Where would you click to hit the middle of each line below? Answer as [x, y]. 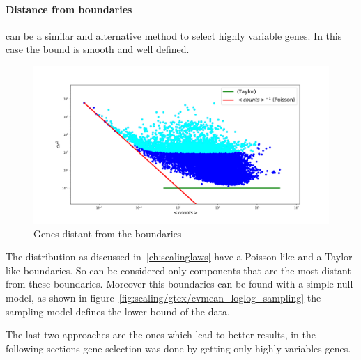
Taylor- [340, 257]
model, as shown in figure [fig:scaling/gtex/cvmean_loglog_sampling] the [163, 298]
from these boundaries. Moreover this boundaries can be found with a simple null [179, 284]
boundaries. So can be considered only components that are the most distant [187, 270]
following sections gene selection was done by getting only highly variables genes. [178, 348]
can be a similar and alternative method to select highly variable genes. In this [174, 35]
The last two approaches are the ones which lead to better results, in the [161, 335]
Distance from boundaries [69, 9]
